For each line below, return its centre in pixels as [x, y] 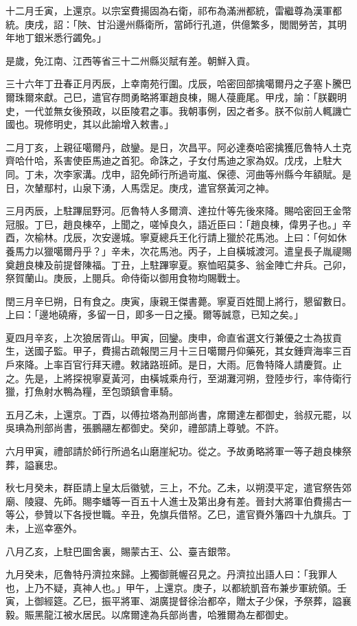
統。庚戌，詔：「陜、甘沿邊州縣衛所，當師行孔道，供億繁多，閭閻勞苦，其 [171, 24]
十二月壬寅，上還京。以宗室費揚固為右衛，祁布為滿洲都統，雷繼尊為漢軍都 [174, 10]
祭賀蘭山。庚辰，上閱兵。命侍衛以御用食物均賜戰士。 [126, 278]
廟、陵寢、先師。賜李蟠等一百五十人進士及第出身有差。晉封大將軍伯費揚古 [174, 501]
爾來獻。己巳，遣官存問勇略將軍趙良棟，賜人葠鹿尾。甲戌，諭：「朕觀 [181, 97]
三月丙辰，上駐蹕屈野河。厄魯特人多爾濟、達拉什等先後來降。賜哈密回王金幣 [178, 211]
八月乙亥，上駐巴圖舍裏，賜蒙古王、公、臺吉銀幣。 [121, 551]
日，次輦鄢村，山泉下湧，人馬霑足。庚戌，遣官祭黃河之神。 [140, 187]
